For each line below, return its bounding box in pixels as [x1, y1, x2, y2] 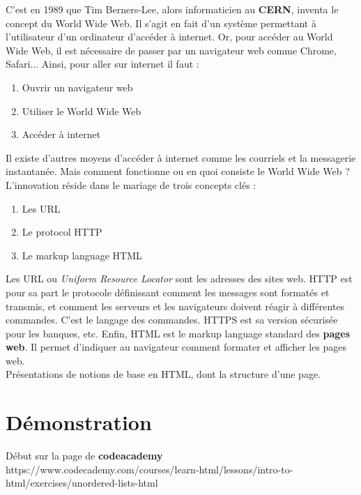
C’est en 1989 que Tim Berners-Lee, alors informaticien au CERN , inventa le [6, 2, 339, 16]
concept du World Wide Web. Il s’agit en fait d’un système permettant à [6, 15, 316, 30]
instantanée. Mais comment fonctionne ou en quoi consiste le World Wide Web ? [6, 164, 350, 178]
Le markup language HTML [22, 247, 142, 262]
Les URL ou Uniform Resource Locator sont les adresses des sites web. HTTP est [6, 271, 353, 286]
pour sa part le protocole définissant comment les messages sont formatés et [6, 284, 330, 299]
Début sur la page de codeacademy [6, 448, 163, 463]
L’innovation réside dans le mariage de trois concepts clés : [6, 177, 256, 192]
